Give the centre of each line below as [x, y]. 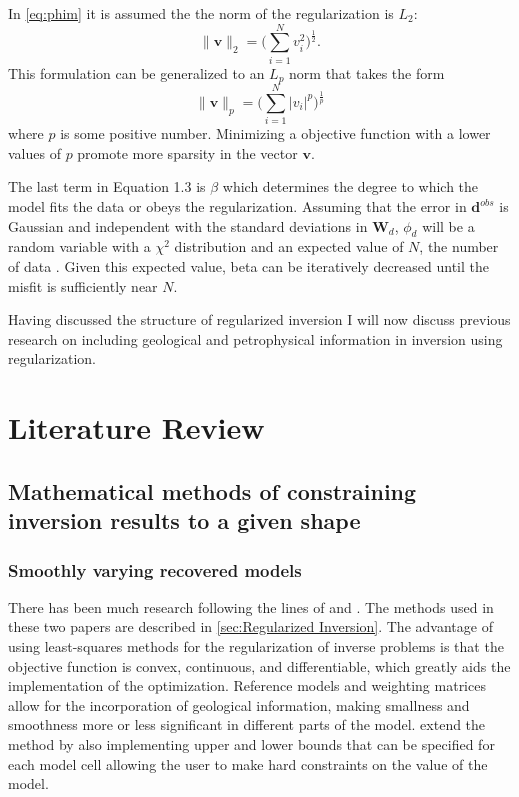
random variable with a [79, 246]
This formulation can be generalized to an [136, 72]
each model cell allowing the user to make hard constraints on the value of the [248, 763]
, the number [459, 246]
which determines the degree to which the [350, 186]
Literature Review [136, 427]
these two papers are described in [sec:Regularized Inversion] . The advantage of [250, 626]
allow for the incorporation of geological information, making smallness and [239, 704]
